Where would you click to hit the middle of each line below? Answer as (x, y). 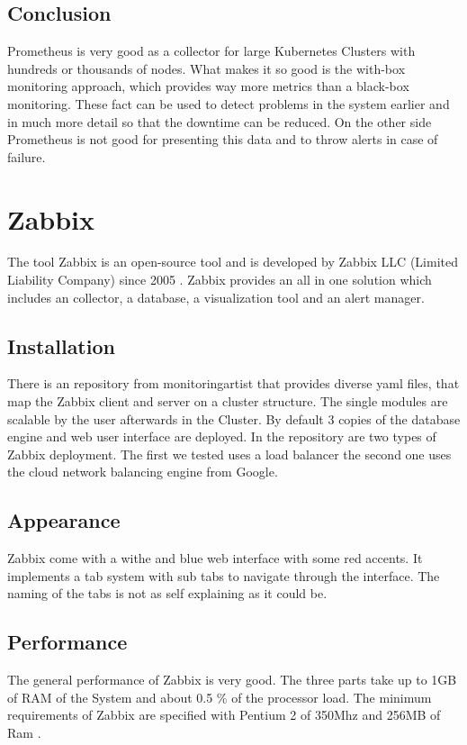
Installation (61, 345)
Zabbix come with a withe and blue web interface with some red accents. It (215, 558)
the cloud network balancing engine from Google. (143, 472)
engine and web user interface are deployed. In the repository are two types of (222, 436)
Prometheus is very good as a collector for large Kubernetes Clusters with (211, 51)
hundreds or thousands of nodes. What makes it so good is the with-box (207, 68)
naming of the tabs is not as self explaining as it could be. (167, 593)
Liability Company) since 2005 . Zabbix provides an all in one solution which (220, 280)
